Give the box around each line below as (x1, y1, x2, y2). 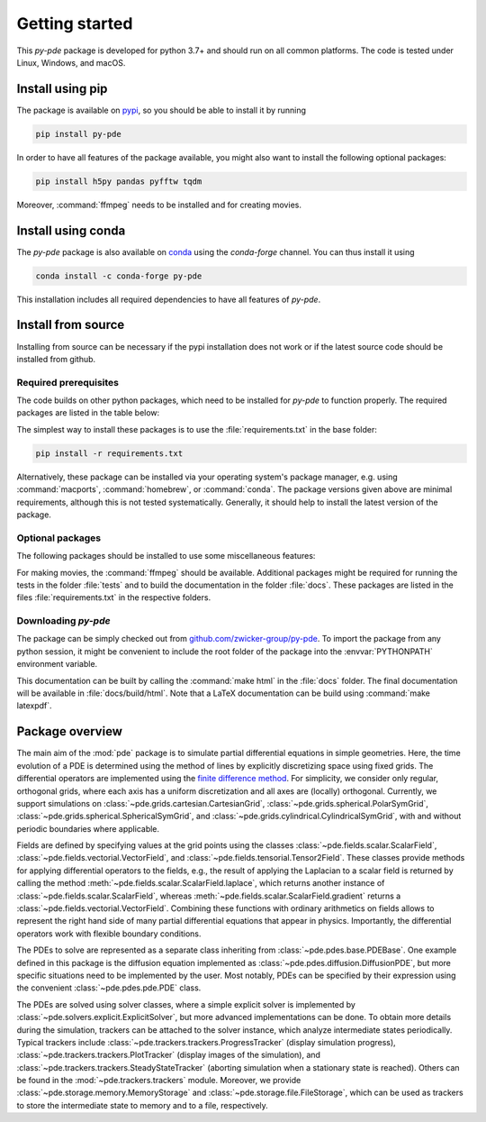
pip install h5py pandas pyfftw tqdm (35, 176, 202, 187)
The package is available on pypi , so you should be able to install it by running (16, 105, 306, 115)
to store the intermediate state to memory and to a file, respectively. (16, 1099, 269, 1110)
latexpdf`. (16, 700, 53, 711)
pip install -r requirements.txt (35, 448, 184, 459)
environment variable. (16, 659, 98, 670)
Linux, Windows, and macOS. (16, 57, 126, 68)
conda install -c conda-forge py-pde (35, 270, 202, 281)
